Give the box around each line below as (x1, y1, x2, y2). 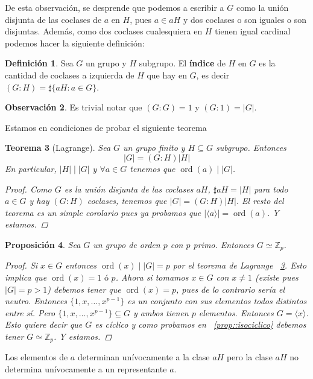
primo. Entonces (193, 238, 254, 250)
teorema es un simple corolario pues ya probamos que (5, 206, 201, 218)
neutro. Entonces (5, 295, 68, 307)
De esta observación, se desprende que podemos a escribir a (5, 1, 224, 13)
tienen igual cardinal (215, 25, 291, 37)
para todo (254, 182, 288, 195)
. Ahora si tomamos (115, 270, 189, 283)
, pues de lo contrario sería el (175, 282, 285, 295)
